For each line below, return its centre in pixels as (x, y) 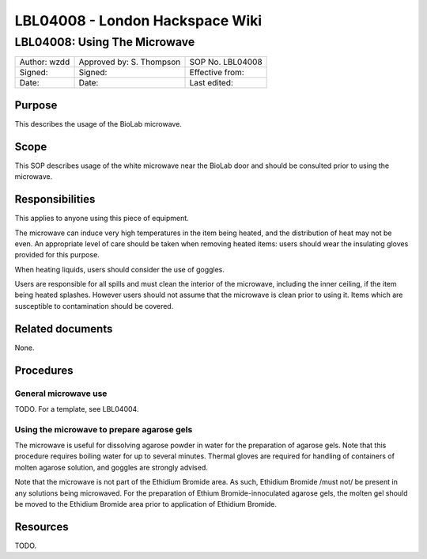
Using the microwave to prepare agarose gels (104, 429)
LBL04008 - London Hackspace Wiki (138, 21)
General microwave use (61, 394)
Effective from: (217, 73)
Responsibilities (55, 199)
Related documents (64, 329)
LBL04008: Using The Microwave (105, 42)
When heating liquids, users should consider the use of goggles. (120, 269)
